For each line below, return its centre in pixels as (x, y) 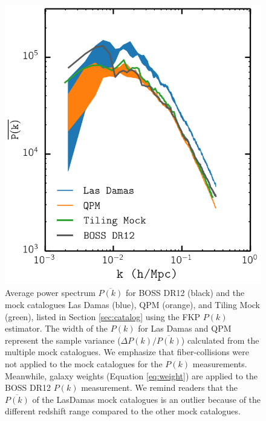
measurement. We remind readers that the (160, 387)
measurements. (220, 363)
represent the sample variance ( (63, 340)
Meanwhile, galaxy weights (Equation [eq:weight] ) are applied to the (131, 375)
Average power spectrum (50, 293)
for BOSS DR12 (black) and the (185, 293)
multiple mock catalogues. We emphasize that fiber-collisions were (127, 352)
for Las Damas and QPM (185, 328)
